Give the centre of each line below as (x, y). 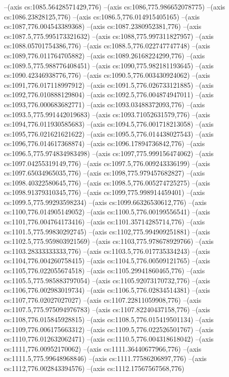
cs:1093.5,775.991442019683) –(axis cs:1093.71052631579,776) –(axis (107, 114)
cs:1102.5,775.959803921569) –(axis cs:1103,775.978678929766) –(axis (109, 241)
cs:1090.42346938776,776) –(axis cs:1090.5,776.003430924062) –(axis (107, 75)
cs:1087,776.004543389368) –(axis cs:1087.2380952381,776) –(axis (103, 26)
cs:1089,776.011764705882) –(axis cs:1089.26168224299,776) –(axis (105, 55)
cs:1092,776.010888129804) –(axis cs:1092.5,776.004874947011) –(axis (109, 94)
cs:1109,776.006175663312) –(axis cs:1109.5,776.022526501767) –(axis (109, 329)
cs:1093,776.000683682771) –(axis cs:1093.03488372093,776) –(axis (105, 104)
